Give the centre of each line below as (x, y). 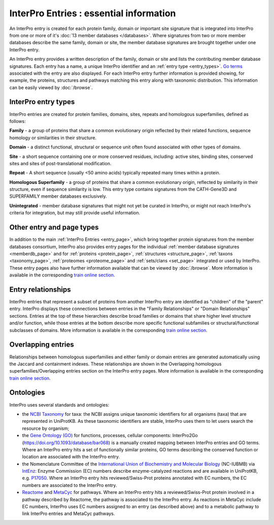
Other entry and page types (54, 227)
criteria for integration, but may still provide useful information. (75, 213)
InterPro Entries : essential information (93, 13)
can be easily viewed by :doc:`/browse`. (51, 87)
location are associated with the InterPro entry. (71, 457)
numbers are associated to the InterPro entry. (70, 485)
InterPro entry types (42, 102)
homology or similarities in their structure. (53, 138)
